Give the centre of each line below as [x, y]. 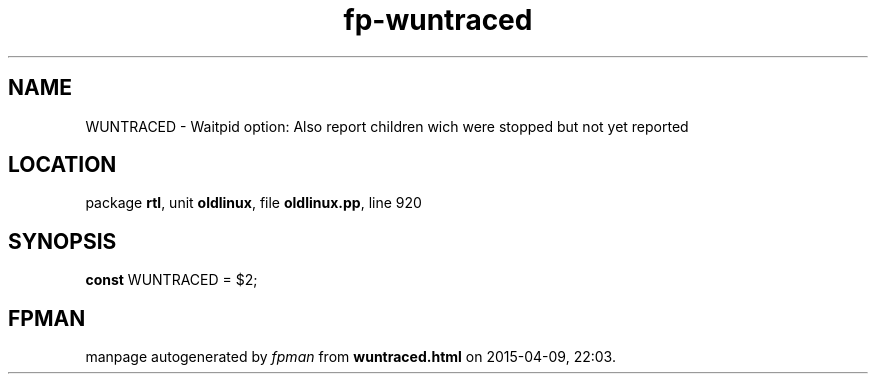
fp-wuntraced [438, 20]
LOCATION [62, 165]
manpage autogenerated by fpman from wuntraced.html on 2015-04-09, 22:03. [350, 357]
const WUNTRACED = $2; [171, 280]
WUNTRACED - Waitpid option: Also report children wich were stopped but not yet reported [387, 126]
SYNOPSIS [62, 241]
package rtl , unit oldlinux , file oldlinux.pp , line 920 [253, 203]
